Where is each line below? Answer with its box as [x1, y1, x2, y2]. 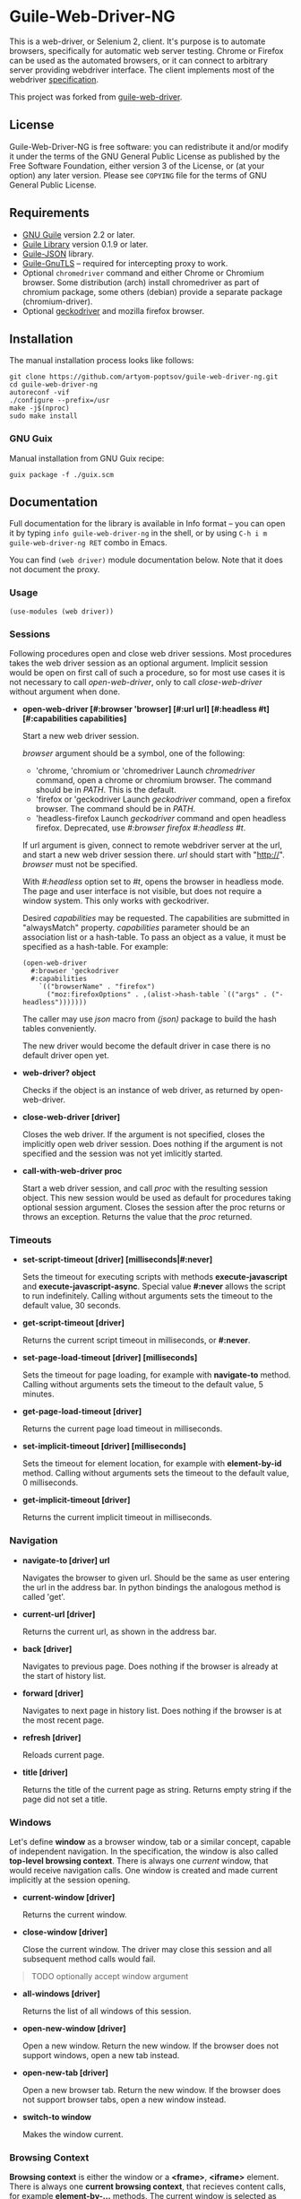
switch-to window [21, 2111, 92, 2122]
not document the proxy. [9, 564, 100, 575]
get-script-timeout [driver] [21, 1317, 125, 1328]
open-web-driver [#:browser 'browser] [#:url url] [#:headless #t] [21, 704, 271, 715]
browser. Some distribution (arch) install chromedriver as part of [21, 276, 260, 288]
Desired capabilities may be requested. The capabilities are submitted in [21, 913, 290, 924]
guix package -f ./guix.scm [9, 470, 115, 479]
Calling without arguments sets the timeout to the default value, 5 [21, 1379, 264, 1390]
